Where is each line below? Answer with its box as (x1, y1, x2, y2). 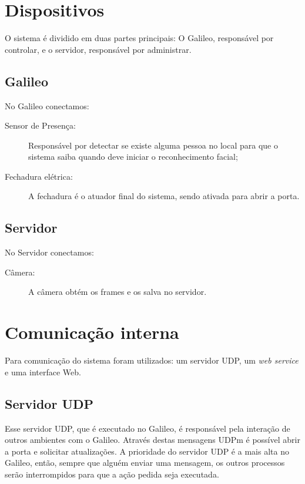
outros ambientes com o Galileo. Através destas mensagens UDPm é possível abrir (5, 433, 300, 446)
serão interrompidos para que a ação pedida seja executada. (5, 468, 219, 480)
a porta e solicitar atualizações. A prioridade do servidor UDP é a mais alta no (5, 445, 289, 457)
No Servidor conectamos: (5, 246, 94, 258)
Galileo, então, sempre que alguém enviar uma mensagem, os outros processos (5, 456, 285, 469)
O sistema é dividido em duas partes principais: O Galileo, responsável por (5, 32, 274, 44)
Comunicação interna (5, 320, 179, 344)
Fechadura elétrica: (5, 170, 73, 182)
